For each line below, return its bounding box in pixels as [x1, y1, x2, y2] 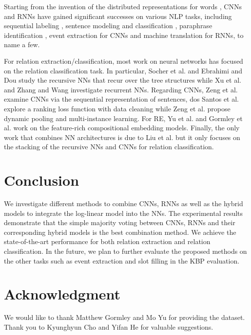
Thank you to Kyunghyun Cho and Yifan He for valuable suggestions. [4, 321, 213, 332]
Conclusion [4, 170, 79, 190]
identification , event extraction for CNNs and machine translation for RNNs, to [4, 30, 244, 40]
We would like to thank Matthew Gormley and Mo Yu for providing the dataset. [4, 312, 245, 322]
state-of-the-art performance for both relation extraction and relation [4, 236, 211, 247]
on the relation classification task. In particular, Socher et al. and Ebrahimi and [4, 65, 243, 75]
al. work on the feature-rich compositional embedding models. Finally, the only [4, 123, 240, 133]
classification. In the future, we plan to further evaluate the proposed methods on [4, 246, 247, 256]
